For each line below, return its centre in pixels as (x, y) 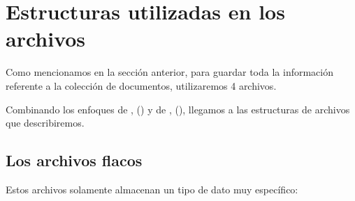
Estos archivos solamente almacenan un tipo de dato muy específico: (152, 189)
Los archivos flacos (74, 160)
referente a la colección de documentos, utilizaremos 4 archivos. (141, 85)
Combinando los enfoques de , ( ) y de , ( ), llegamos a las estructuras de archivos (178, 109)
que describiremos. (45, 123)
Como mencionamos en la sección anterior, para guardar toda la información (169, 72)
